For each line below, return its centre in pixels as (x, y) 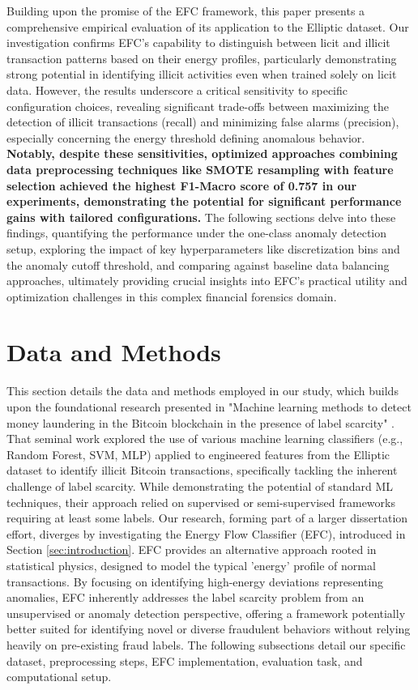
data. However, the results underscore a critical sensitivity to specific (177, 89)
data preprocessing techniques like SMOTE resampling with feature (200, 169)
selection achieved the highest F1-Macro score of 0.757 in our (182, 185)
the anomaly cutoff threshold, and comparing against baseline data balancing (198, 264)
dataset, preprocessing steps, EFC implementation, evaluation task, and (185, 660)
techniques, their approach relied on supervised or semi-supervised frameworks (201, 502)
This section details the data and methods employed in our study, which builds (203, 391)
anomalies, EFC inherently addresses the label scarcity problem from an (186, 597)
